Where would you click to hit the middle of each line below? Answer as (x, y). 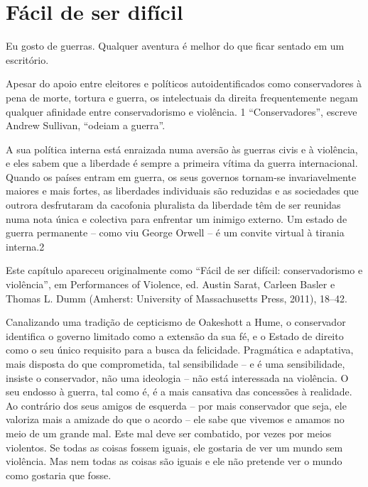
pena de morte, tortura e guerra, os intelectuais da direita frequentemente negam (182, 97)
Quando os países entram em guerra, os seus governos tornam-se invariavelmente (181, 176)
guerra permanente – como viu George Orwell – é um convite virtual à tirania (175, 232)
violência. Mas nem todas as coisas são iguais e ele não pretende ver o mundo (174, 461)
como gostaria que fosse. (59, 475)
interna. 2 (25, 246)
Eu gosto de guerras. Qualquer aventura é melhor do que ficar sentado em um (175, 46)
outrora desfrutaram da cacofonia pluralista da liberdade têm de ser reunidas (173, 205)
